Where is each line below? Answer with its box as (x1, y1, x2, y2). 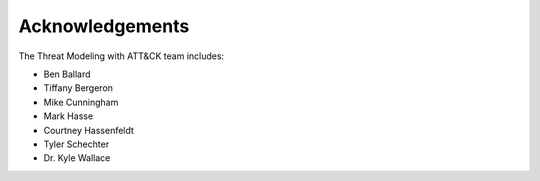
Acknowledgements (18, 15, 190, 37)
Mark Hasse (43, 110, 94, 122)
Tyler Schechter (43, 138, 110, 150)
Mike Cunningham (43, 96, 119, 108)
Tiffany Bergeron (43, 82, 114, 94)
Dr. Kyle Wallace (43, 152, 111, 164)
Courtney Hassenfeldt (43, 124, 135, 136)
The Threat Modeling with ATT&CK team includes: (18, 50, 225, 62)
